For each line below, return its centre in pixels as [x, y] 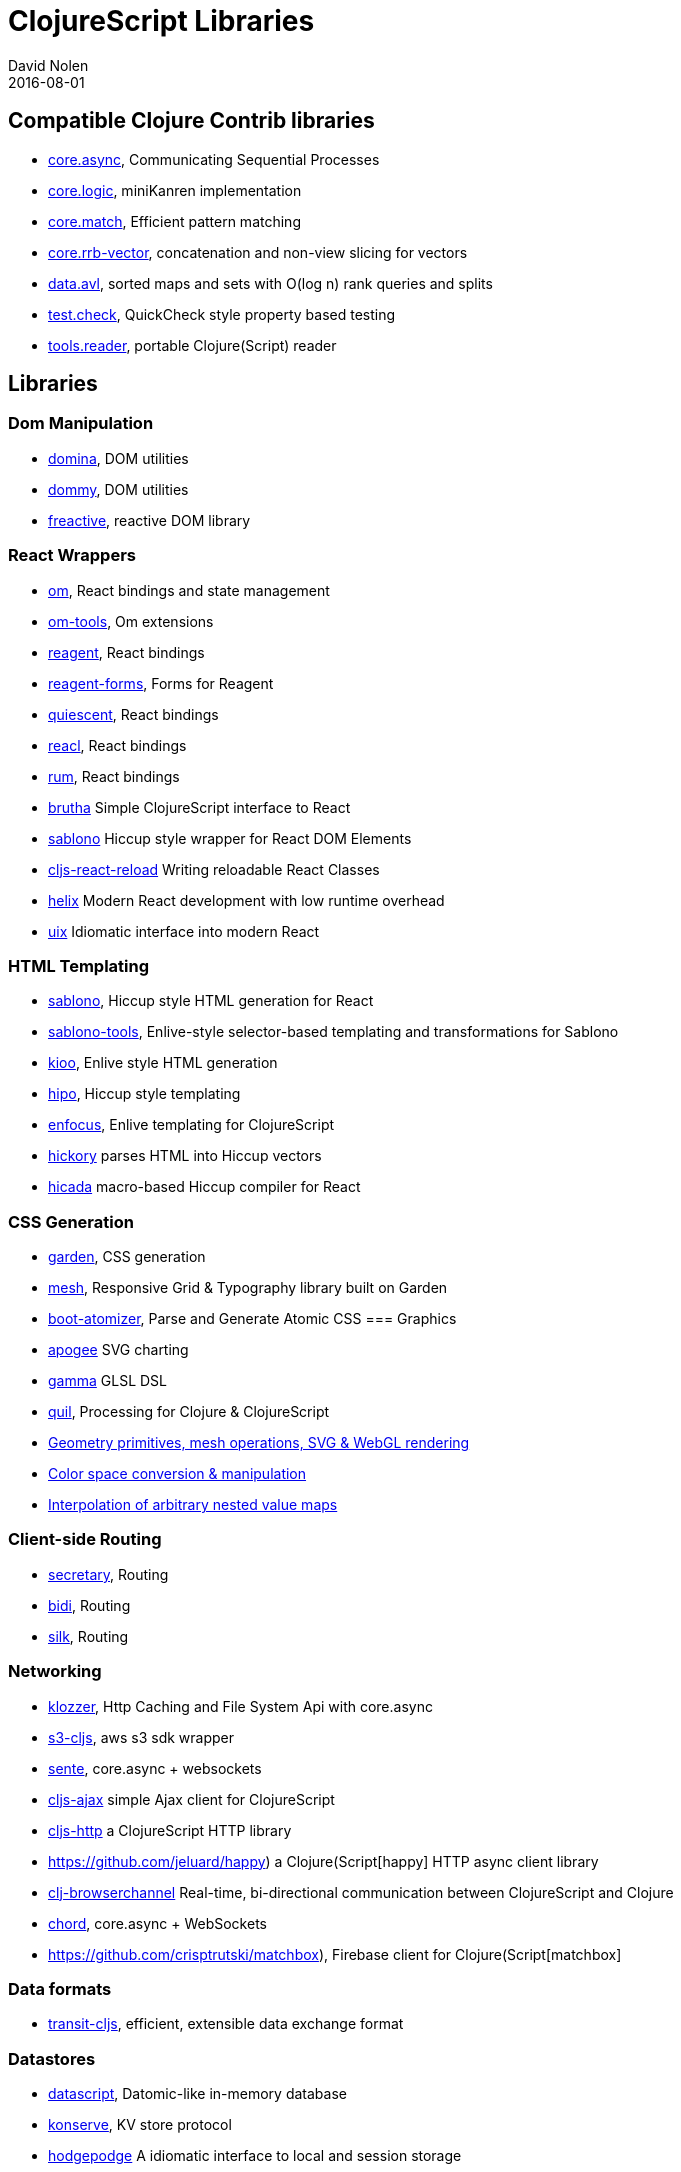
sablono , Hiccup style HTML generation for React [211, 1001]
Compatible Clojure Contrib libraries [191, 121]
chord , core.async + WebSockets [157, 1923]
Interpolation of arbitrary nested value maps [193, 1505]
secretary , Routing [108, 1574]
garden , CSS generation [127, 1257]
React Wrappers [72, 555]
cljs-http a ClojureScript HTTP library [170, 1830]
